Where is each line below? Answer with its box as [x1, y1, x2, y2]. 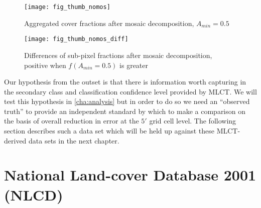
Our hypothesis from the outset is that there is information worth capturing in [4, 76, 246, 87]
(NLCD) [4, 184, 63, 204]
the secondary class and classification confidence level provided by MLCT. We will [4, 86, 257, 96]
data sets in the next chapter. [29, 135, 119, 145]
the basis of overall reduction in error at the [4, 115, 139, 126]
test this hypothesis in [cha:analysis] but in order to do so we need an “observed [4, 96, 250, 106]
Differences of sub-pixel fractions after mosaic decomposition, [24, 49, 212, 60]
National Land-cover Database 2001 [4, 164, 256, 185]
